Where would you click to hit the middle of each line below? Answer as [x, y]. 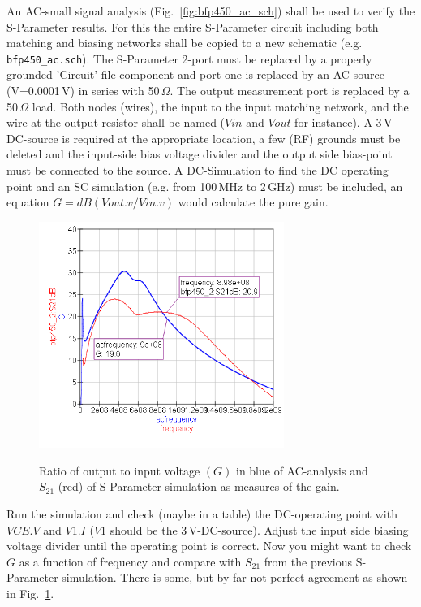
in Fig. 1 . [30, 593]
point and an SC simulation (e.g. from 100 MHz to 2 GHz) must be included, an [205, 186]
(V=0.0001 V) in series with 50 [83, 91]
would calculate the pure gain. [253, 202]
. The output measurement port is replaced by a [290, 91]
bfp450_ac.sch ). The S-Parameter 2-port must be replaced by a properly [189, 58]
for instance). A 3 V [344, 122]
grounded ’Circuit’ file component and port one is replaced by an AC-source [195, 74]
